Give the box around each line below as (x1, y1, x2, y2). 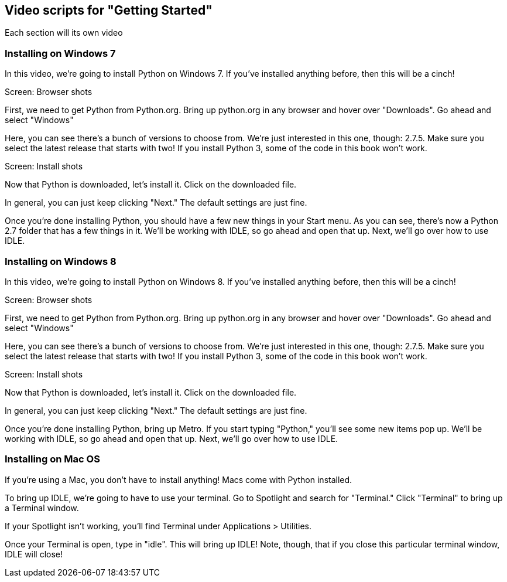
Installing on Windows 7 (5, 47, 116, 59)
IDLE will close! (5, 549, 63, 559)
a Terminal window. (5, 502, 79, 513)
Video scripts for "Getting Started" (5, 3, 213, 18)
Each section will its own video (5, 28, 123, 38)
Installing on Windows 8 (5, 255, 117, 267)
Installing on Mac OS (5, 453, 100, 465)
